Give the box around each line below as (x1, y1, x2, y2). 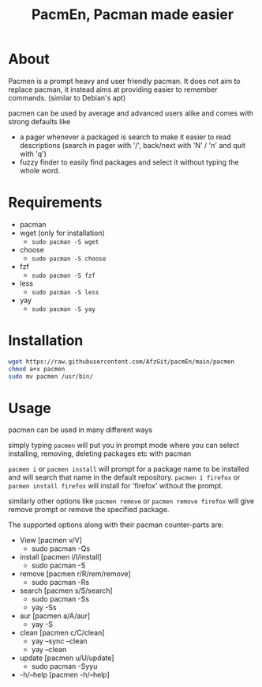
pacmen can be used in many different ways (8, 425, 152, 435)
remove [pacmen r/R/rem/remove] (19, 569, 132, 579)
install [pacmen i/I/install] (19, 552, 103, 562)
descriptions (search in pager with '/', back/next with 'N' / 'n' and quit (19, 140, 246, 150)
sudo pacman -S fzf (31, 271, 96, 279)
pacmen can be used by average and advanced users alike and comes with (8, 108, 254, 118)
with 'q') (19, 149, 47, 158)
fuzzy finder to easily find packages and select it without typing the (19, 157, 239, 167)
